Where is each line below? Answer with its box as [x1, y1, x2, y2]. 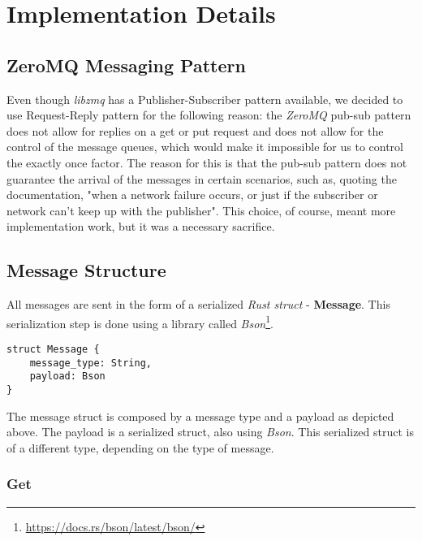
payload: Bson [29, 370, 105, 383]
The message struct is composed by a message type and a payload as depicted [6, 407, 394, 424]
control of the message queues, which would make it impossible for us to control [6, 138, 403, 155]
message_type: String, [29, 357, 152, 369]
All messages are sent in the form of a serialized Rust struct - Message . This [6, 296, 390, 313]
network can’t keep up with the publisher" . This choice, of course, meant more [6, 201, 396, 219]
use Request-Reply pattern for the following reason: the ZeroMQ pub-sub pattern [6, 106, 411, 123]
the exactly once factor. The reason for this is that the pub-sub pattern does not [6, 154, 407, 171]
